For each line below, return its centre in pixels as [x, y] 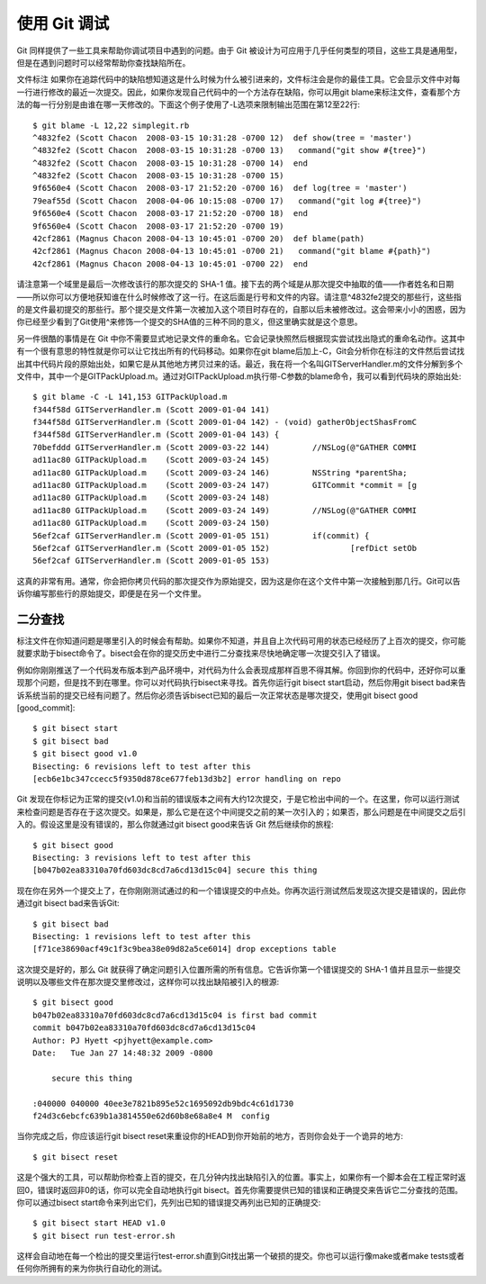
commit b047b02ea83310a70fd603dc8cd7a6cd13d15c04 [144, 1028]
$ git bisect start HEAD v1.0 [99, 1223]
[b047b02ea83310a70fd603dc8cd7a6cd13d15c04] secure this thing [175, 870]
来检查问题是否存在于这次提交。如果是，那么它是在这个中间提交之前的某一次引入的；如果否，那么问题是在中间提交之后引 [241, 811]
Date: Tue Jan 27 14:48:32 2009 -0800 [123, 1053]
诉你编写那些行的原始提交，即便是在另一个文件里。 [111, 593]
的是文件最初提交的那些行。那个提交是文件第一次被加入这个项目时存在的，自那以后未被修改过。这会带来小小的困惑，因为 [241, 309]
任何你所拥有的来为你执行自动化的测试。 [91, 1269]
